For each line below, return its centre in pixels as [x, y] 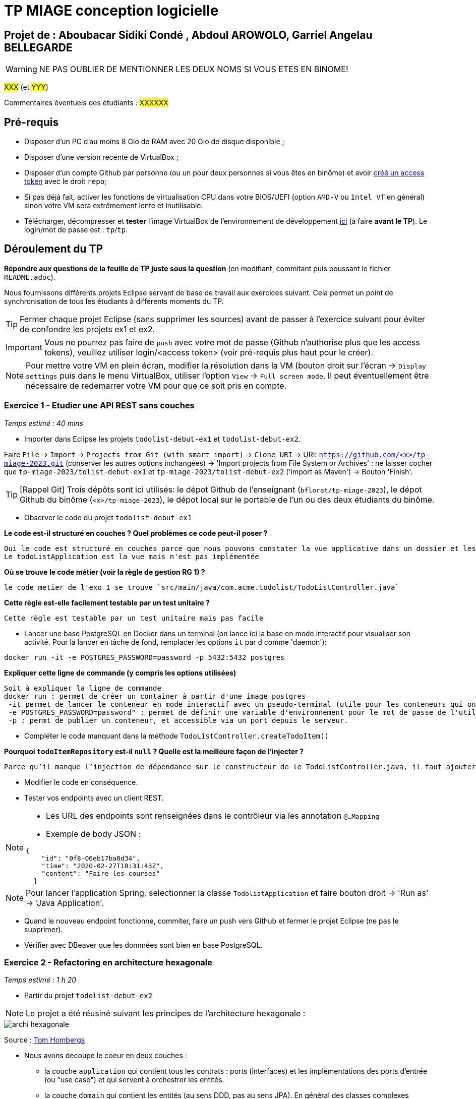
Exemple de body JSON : [94, 834]
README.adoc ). [30, 277]
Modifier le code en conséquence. [81, 782]
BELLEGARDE [38, 47]
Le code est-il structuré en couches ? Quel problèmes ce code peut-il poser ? [136, 533]
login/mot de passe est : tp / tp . [76, 230]
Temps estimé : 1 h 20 [40, 980]
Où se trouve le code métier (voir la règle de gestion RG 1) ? [105, 572]
